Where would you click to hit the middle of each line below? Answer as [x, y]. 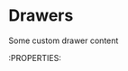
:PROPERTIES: [35, 58]
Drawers [41, 16]
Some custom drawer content [64, 40]
